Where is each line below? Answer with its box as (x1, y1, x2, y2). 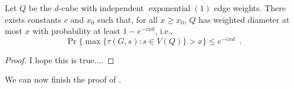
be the (28, 2, 52, 13)
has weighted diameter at (198, 13, 290, 25)
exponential (149, 5, 191, 13)
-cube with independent (58, 2, 144, 13)
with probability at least (32, 25, 120, 37)
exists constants (5, 13, 61, 25)
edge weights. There (214, 2, 286, 13)
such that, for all (97, 13, 158, 25)
